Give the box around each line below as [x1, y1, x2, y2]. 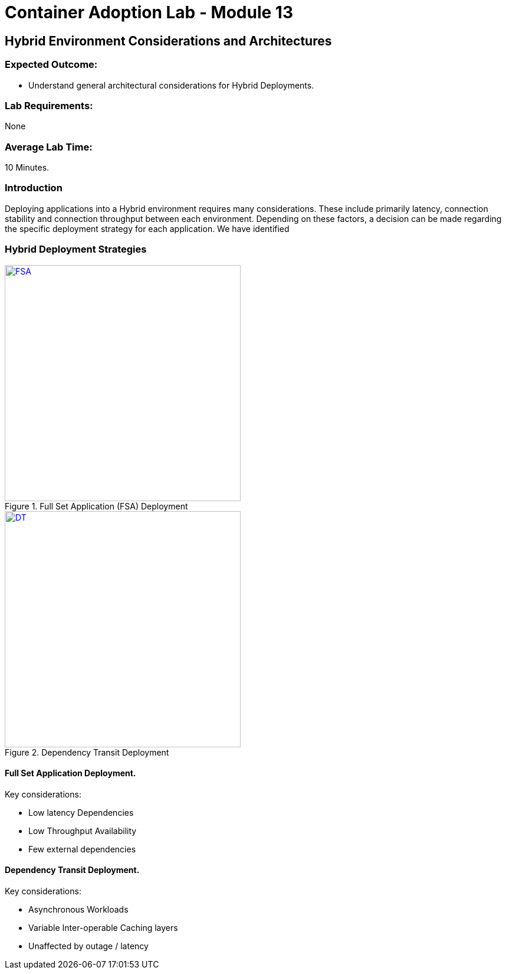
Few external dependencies [28, 844, 136, 854]
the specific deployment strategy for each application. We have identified [5, 223, 290, 234]
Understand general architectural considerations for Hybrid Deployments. [28, 80, 314, 90]
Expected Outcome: [5, 58, 98, 71]
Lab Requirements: [5, 99, 93, 112]
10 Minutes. [5, 162, 50, 173]
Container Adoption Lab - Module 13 [5, 2, 293, 22]
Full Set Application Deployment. [5, 768, 136, 779]
